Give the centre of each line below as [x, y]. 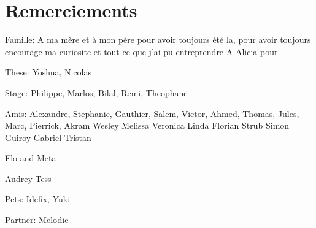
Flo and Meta [31, 158]
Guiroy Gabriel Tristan [48, 137]
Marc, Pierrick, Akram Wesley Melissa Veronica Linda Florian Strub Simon [147, 125]
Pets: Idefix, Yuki [38, 199]
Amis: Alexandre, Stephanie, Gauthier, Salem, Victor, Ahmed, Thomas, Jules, [152, 113]
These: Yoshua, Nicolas [48, 72]
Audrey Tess [28, 178]
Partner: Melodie [37, 220]
